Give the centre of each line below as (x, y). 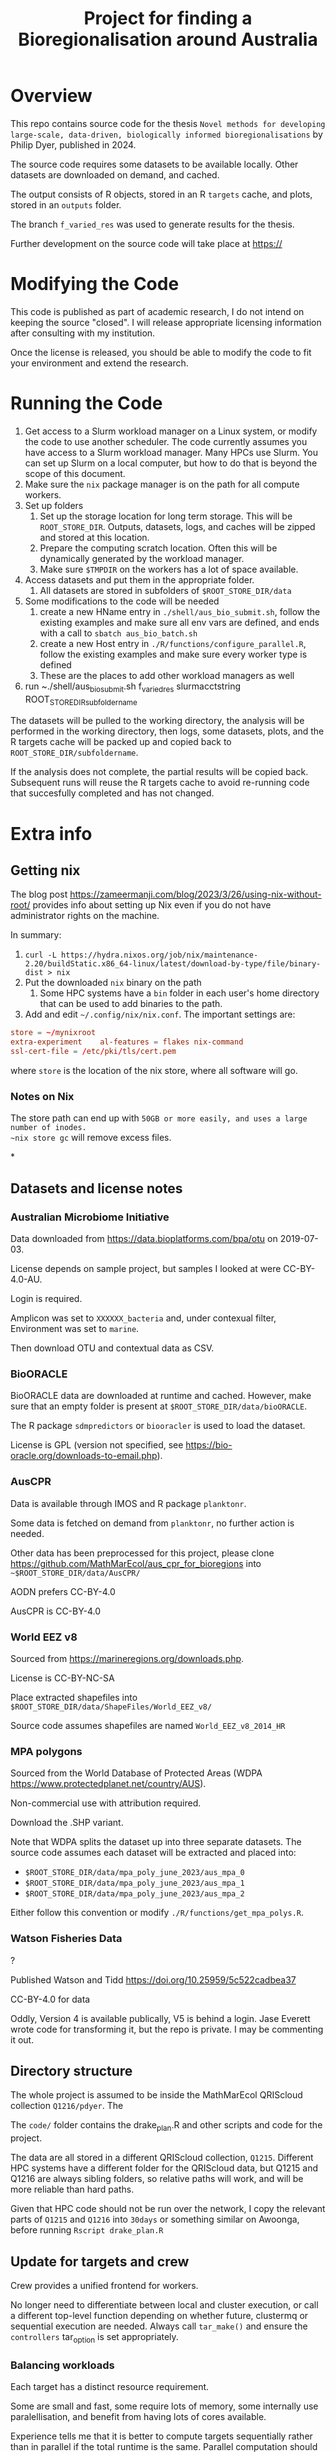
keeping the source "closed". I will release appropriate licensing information (166, 322)
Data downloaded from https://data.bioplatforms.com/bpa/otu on (144, 1239)
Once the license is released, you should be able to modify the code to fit (161, 352)
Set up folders (54, 505)
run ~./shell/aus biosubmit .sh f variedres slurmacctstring (133, 687)
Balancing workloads (62, 2365)
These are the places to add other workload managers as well (167, 675)
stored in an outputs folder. (66, 204)
